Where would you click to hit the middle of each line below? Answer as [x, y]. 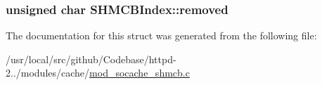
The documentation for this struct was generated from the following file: [161, 35]
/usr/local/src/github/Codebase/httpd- [91, 59]
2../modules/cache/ [48, 73]
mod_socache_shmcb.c [140, 73]
